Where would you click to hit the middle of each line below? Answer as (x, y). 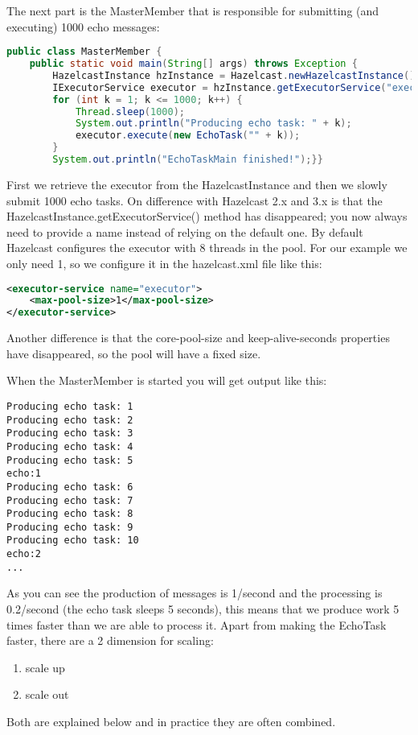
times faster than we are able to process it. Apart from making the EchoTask (197, 624)
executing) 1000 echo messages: (83, 26)
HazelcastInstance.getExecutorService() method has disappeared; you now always (207, 216)
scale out (47, 694)
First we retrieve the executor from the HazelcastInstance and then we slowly (197, 184)
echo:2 (24, 554)
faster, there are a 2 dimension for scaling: (110, 640)
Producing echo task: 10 (73, 541)
